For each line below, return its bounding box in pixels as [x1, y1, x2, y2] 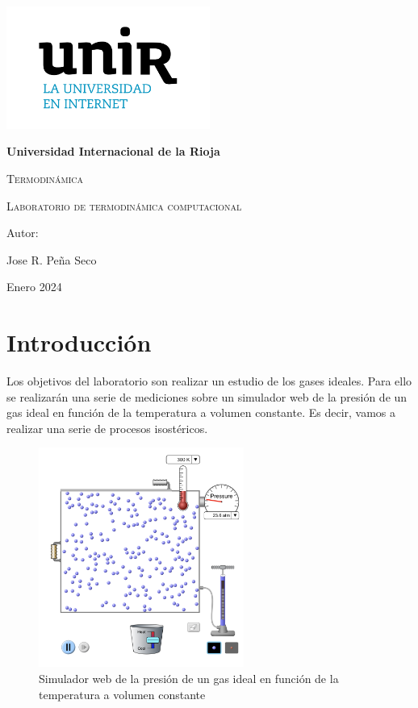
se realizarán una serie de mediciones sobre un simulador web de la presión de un [6, 388, 408, 405]
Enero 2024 [6, 278, 62, 295]
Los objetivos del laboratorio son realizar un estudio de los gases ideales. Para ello [6, 373, 412, 389]
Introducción [6, 326, 152, 359]
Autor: [6, 224, 39, 241]
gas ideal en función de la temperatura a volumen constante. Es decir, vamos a [6, 404, 396, 421]
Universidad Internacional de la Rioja [6, 143, 220, 160]
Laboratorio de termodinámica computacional [6, 197, 242, 214]
